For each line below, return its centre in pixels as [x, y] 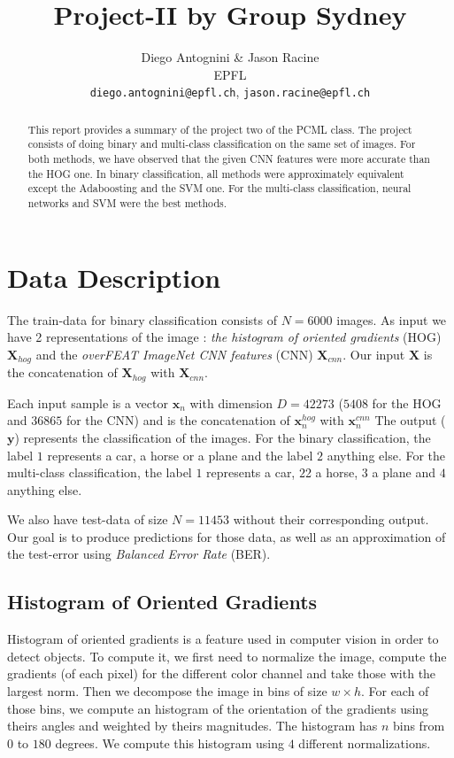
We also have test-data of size [88, 519]
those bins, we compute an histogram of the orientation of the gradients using [218, 708]
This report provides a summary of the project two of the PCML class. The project [220, 129]
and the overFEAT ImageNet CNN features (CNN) [174, 354]
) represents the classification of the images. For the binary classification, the [223, 437]
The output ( [410, 420]
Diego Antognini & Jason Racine [230, 57]
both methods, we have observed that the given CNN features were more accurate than [229, 159]
